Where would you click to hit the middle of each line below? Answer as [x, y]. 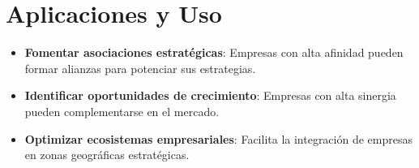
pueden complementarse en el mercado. [122, 111]
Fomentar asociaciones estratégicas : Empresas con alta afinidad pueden [214, 52]
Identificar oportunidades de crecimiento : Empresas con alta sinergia [210, 95]
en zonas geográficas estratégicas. [107, 155]
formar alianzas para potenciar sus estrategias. [140, 68]
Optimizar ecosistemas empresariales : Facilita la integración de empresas [218, 138]
